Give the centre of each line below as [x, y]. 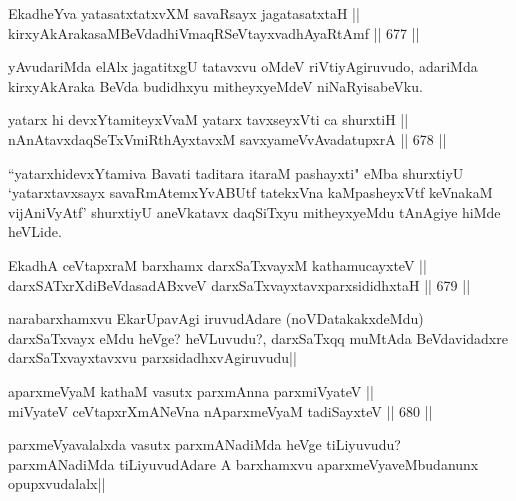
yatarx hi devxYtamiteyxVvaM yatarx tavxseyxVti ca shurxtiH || [208, 119]
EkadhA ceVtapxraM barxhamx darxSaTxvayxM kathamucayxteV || [217, 264]
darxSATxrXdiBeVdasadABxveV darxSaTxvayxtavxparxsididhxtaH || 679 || [239, 284]
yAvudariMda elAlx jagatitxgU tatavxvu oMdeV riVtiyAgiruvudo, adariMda [243, 66]
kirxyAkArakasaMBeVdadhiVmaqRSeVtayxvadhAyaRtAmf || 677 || [214, 32]
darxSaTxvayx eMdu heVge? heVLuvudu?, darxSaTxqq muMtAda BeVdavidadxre [258, 337]
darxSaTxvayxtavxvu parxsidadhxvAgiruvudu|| [152, 357]
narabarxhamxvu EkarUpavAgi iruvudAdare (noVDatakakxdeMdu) [216, 318]
